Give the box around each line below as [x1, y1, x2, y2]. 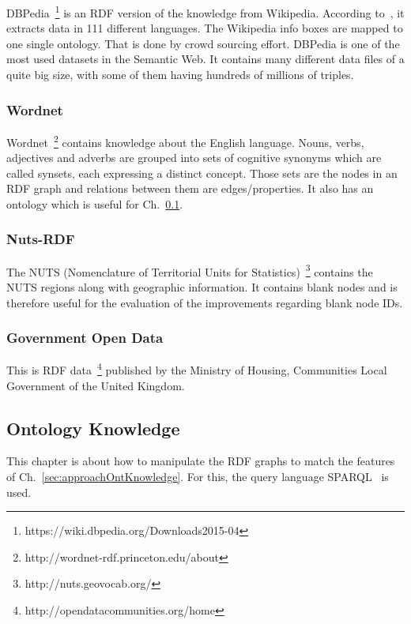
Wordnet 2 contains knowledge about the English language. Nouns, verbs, [6, 131, 364, 150]
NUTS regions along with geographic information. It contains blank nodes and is [6, 278, 398, 295]
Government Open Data [6, 328, 164, 348]
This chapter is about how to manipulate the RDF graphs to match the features [6, 453, 395, 469]
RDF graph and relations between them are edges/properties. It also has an [6, 180, 374, 197]
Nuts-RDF [6, 229, 75, 249]
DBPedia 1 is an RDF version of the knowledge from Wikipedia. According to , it [6, 2, 405, 21]
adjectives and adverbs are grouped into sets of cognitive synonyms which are [6, 149, 382, 166]
